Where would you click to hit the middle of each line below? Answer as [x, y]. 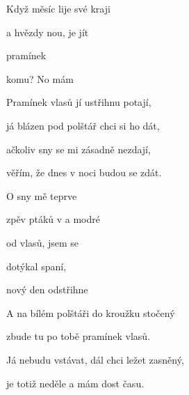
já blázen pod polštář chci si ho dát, [83, 125]
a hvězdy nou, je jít [48, 32]
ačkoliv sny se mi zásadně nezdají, [79, 149]
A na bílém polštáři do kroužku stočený [91, 312]
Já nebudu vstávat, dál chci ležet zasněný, [95, 359]
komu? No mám [40, 78]
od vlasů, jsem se [43, 242]
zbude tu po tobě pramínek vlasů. [79, 336]
